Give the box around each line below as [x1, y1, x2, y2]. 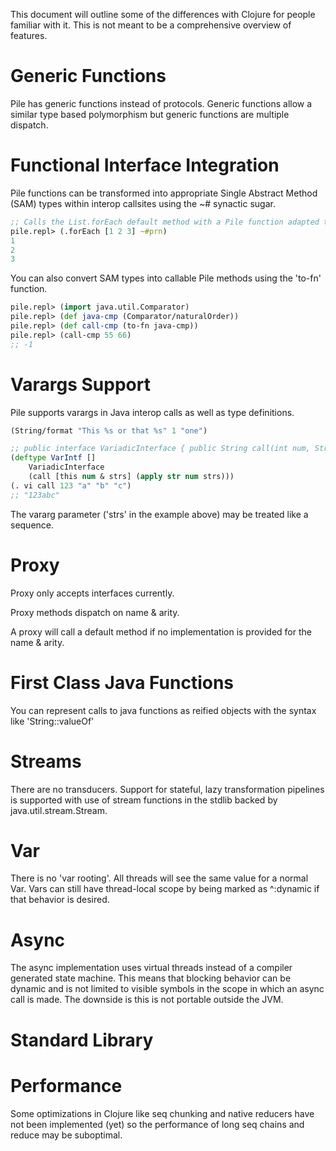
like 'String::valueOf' [10, 715, 95, 727]
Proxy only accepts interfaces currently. [10, 587, 175, 599]
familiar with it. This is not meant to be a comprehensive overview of [10, 19, 292, 31]
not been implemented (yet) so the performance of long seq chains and [10, 1118, 305, 1130]
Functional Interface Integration [10, 154, 280, 177]
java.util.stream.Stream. [10, 804, 108, 816]
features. [10, 30, 48, 41]
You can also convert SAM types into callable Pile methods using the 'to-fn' [10, 272, 322, 284]
